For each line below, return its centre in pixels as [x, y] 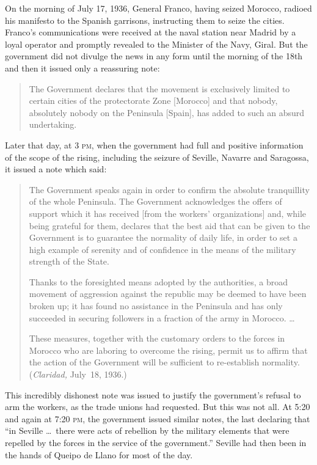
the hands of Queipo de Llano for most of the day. [99, 454]
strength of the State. [69, 261]
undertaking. [53, 124]
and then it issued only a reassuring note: [82, 68]
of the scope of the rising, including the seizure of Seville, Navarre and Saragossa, [157, 157]
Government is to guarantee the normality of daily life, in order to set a [163, 237]
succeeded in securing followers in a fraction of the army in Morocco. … [162, 317]
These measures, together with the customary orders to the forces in [157, 338]
